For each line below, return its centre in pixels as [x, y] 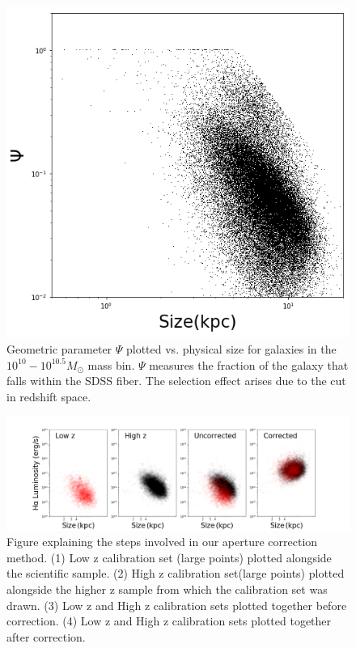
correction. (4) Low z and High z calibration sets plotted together [169, 621]
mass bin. [111, 364]
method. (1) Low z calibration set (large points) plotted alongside [169, 557]
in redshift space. [49, 396]
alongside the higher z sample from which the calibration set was [167, 589]
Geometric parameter [59, 349]
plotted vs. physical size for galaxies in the [231, 349]
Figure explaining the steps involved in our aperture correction [162, 542]
